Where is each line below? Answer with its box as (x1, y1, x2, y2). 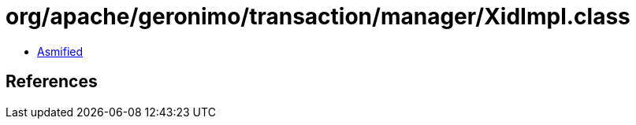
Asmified (37, 44, 84, 58)
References (6, 72, 98, 92)
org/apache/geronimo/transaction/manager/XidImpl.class (6, 3, 630, 30)
